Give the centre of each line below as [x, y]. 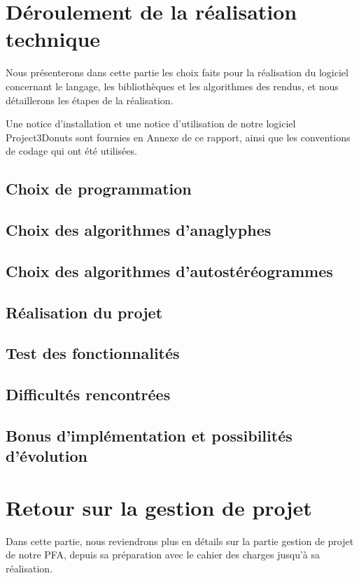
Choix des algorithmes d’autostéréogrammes [169, 270]
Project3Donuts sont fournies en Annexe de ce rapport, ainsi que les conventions [178, 137]
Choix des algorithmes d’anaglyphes [139, 230]
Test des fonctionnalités [93, 353]
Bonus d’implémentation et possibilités [149, 435]
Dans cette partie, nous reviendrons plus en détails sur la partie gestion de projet [180, 541]
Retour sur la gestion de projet [159, 507]
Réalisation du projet [84, 312]
